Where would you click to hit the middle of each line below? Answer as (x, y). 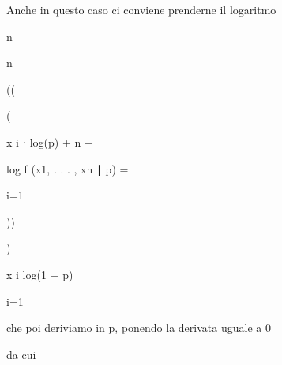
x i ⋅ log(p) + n (44, 142)
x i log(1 (26, 274)
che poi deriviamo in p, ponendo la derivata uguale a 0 (139, 328)
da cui (21, 354)
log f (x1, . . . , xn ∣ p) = (68, 168)
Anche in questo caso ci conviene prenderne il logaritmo (141, 9)
